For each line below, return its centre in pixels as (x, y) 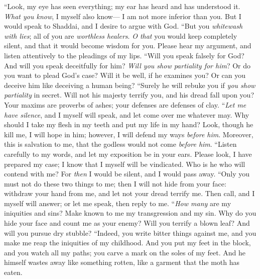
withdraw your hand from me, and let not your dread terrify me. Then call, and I (129, 193)
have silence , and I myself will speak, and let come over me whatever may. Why (127, 114)
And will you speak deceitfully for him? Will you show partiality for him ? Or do (127, 65)
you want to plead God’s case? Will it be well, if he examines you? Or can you (125, 75)
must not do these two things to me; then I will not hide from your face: (115, 183)
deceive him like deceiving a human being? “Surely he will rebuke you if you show (130, 85)
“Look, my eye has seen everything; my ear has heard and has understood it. (122, 6)
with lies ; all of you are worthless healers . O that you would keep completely (121, 35)
